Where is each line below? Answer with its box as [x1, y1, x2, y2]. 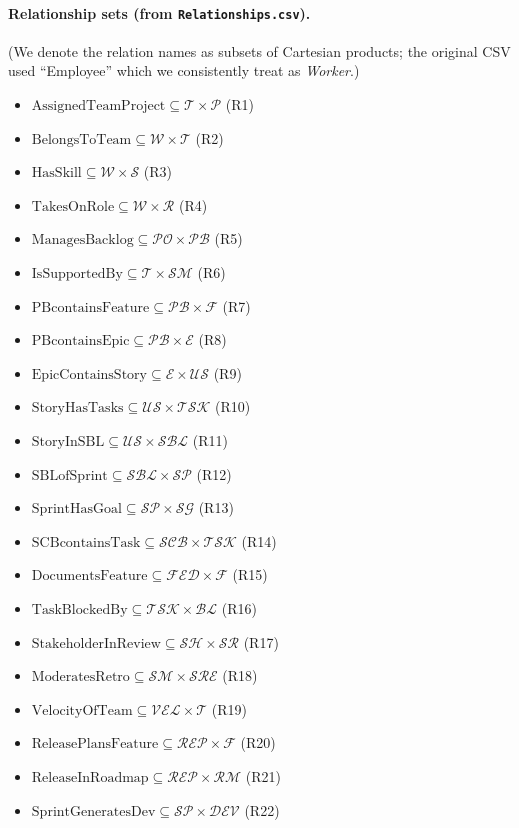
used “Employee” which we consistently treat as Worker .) [8, 60, 360, 81]
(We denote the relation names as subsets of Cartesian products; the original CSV [8, 40, 511, 61]
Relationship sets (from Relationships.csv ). [8, 2, 311, 23]
